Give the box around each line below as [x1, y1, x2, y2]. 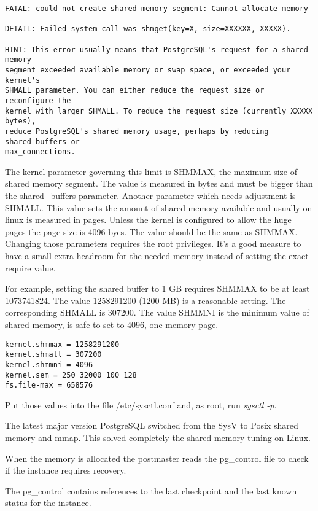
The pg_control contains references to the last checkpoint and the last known [5, 484, 297, 497]
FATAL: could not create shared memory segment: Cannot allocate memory [5, 4, 308, 13]
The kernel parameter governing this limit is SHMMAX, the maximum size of [5, 165, 297, 177]
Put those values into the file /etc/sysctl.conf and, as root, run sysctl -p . [5, 398, 277, 411]
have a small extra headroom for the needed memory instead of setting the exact [5, 249, 309, 262]
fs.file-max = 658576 [5, 381, 93, 390]
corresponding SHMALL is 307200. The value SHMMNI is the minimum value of [5, 306, 309, 319]
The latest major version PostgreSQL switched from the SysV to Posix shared [5, 419, 298, 432]
